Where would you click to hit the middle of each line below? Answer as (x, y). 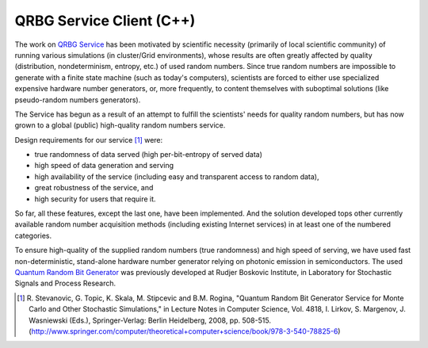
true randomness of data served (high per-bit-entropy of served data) (149, 155)
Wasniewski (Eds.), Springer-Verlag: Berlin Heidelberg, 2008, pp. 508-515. (150, 320)
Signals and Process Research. (65, 283)
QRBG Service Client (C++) (105, 21)
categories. (33, 235)
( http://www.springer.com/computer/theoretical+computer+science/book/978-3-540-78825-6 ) (185, 331)
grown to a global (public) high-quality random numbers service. (120, 125)
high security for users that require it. (95, 199)
